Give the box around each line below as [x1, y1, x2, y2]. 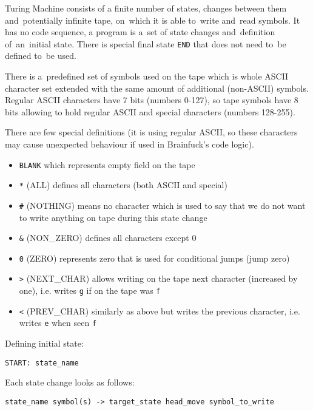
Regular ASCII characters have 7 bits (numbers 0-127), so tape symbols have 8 [5, 93, 298, 106]
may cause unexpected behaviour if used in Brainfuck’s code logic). [5, 138, 254, 150]
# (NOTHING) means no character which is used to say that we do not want [19, 199, 306, 211]
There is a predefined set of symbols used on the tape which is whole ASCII [5, 70, 289, 83]
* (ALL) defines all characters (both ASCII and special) [19, 178, 227, 191]
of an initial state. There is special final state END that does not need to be [5, 37, 286, 50]
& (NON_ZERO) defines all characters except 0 [19, 231, 197, 244]
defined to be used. [5, 49, 76, 62]
